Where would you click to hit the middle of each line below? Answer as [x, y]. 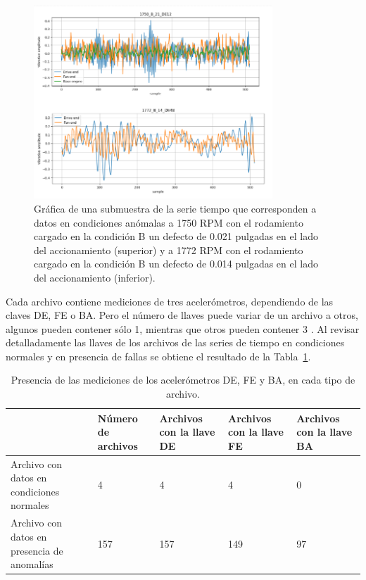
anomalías [32, 564]
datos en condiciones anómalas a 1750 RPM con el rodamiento [169, 222]
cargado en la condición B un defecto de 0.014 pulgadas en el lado [176, 264]
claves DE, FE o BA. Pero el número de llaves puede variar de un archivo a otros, [182, 315]
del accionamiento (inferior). [95, 277]
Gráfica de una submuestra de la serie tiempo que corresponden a [175, 208]
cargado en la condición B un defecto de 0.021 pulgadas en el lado [176, 236]
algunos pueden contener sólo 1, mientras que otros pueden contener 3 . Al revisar [183, 328]
